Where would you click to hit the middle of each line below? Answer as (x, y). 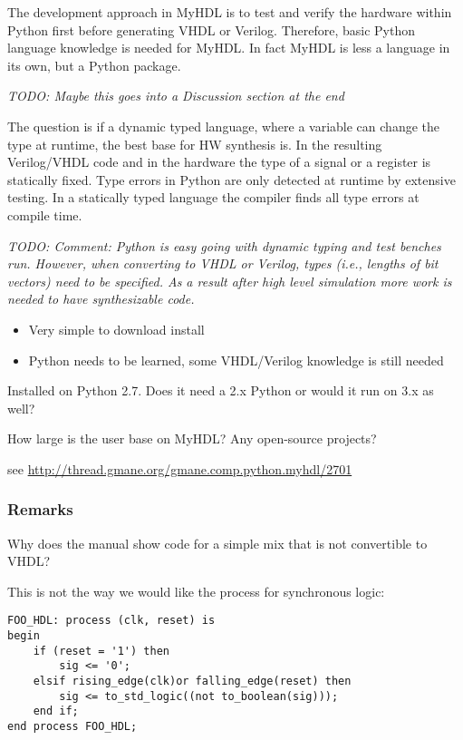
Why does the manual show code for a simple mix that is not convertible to (217, 543)
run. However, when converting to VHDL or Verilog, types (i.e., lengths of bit (223, 263)
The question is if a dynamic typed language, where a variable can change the (223, 126)
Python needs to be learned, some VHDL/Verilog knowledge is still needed (236, 360)
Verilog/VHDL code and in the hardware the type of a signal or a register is (219, 162)
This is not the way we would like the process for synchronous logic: (196, 591)
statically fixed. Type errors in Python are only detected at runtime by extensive (231, 179)
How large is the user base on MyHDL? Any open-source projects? (192, 438)
